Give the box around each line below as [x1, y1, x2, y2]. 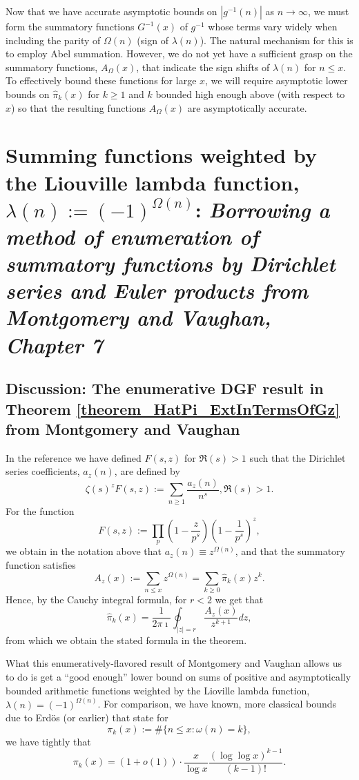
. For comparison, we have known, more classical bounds [97, 696, 336, 711]
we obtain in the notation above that [6, 544, 162, 558]
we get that [215, 592, 264, 606]
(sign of [137, 32, 168, 47]
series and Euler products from [6, 276, 309, 305]
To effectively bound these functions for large [6, 73, 197, 88]
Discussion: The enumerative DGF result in [6, 378, 324, 399]
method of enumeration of [6, 222, 259, 251]
